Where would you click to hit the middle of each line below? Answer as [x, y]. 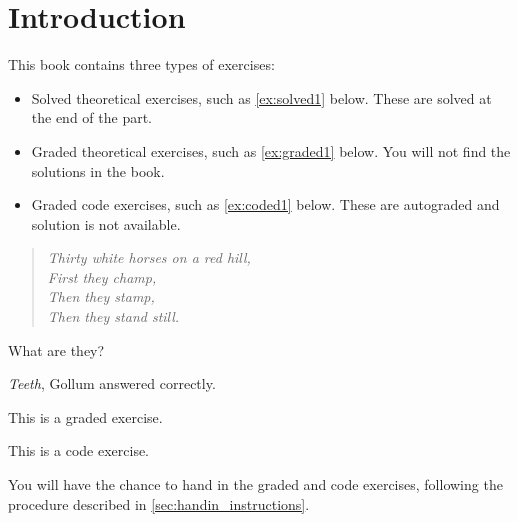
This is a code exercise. [79, 450]
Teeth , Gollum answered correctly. [112, 383]
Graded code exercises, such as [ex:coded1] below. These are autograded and [265, 204]
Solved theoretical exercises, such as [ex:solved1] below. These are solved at [261, 97]
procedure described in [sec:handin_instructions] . [159, 503]
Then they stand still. [113, 316]
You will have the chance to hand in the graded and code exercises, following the [255, 484]
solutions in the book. [98, 170]
